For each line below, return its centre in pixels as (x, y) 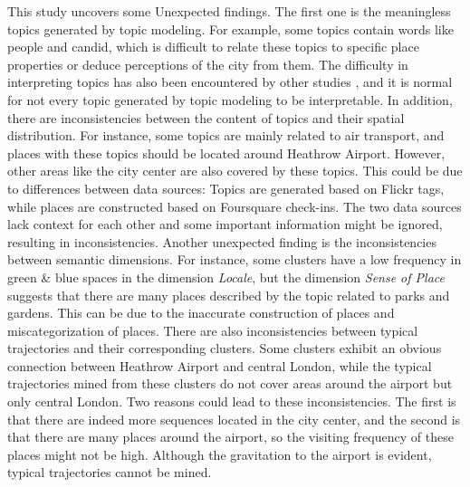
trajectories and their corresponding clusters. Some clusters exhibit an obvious (225, 348)
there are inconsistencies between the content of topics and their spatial (206, 117)
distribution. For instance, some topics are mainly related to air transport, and (226, 135)
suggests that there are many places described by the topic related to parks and (229, 295)
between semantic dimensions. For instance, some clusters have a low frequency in (235, 259)
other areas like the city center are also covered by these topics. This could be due (235, 171)
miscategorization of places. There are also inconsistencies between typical (213, 330)
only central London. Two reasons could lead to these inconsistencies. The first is (232, 401)
